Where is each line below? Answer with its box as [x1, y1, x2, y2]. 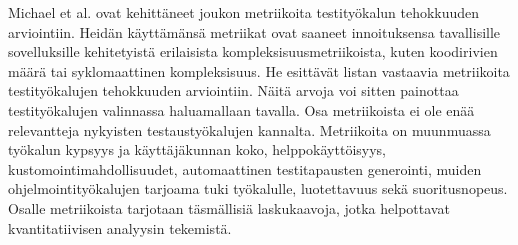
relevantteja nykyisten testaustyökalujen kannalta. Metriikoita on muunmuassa [8, 119, 491, 140]
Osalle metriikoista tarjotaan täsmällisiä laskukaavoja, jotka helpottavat [8, 197, 450, 218]
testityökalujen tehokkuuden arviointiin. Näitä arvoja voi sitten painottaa [8, 80, 459, 101]
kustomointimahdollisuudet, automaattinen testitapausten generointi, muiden [8, 158, 482, 179]
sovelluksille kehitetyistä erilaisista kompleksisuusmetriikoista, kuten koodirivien [8, 41, 498, 62]
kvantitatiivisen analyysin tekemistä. [8, 217, 232, 238]
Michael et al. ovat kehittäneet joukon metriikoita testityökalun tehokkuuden [8, 2, 480, 22]
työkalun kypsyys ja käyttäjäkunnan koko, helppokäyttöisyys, [8, 139, 386, 160]
